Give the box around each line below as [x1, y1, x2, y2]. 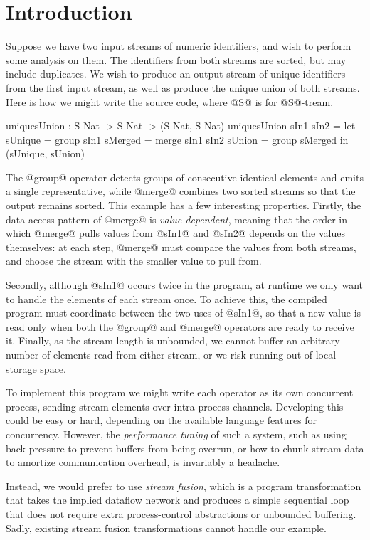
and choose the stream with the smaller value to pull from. [6, 253, 262, 268]
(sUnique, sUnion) [6, 146, 85, 161]
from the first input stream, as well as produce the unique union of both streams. [6, 80, 360, 95]
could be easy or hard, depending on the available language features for [6, 413, 317, 428]
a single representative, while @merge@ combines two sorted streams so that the [6, 184, 356, 198]
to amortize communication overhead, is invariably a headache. [6, 455, 280, 470]
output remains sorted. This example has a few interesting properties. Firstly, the [6, 198, 361, 213]
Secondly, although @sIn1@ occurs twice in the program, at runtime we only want [6, 277, 363, 292]
